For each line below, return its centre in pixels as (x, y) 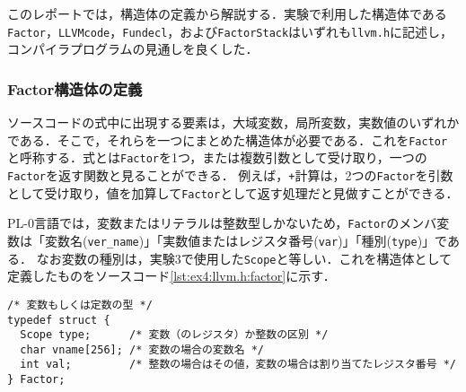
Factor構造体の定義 (75, 88)
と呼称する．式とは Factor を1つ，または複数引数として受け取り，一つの (217, 157)
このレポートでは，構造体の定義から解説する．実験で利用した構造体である (227, 13)
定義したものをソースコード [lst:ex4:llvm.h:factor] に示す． (171, 276)
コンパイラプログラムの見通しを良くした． (133, 49)
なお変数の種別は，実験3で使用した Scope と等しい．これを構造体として (244, 258)
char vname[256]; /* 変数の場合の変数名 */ (142, 349)
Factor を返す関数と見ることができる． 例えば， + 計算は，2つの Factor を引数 (230, 174)
